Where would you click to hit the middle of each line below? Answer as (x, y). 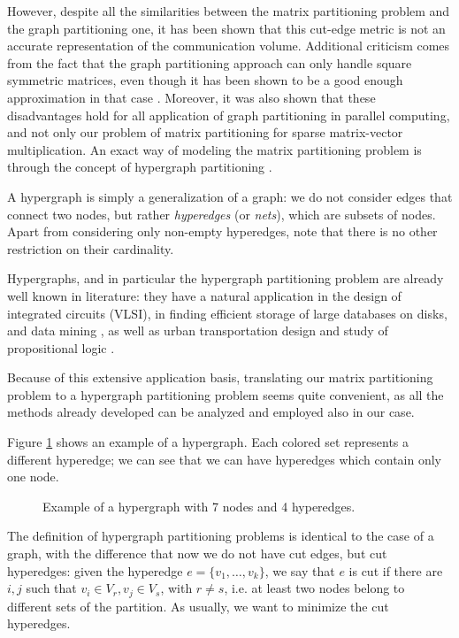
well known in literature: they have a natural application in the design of (204, 295)
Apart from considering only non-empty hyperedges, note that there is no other (222, 231)
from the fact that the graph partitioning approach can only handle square (210, 62)
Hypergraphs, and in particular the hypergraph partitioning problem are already (226, 278)
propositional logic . (61, 347)
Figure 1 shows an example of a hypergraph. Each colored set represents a (208, 442)
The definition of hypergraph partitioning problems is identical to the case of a (221, 536)
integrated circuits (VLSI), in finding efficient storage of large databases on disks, (227, 313)
